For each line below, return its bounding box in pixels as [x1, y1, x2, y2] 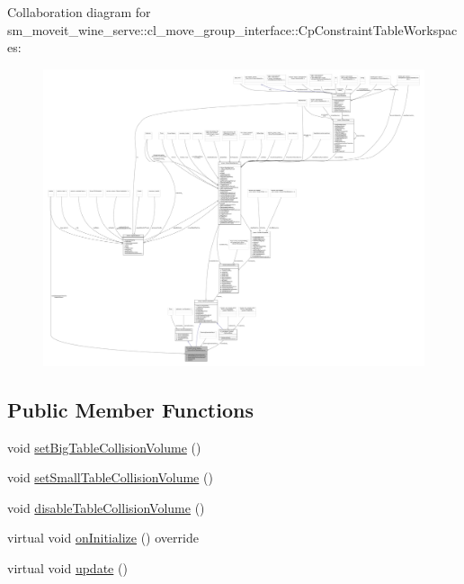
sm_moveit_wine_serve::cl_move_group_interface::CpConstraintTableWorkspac [7, 20, 458, 39]
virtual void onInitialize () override [7, 528, 199, 547]
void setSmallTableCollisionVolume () [7, 468, 213, 487]
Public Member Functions [7, 395, 254, 423]
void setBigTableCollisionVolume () [7, 437, 201, 456]
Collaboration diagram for [7, 3, 151, 21]
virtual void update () [7, 558, 128, 577]
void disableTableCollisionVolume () [7, 498, 205, 517]
